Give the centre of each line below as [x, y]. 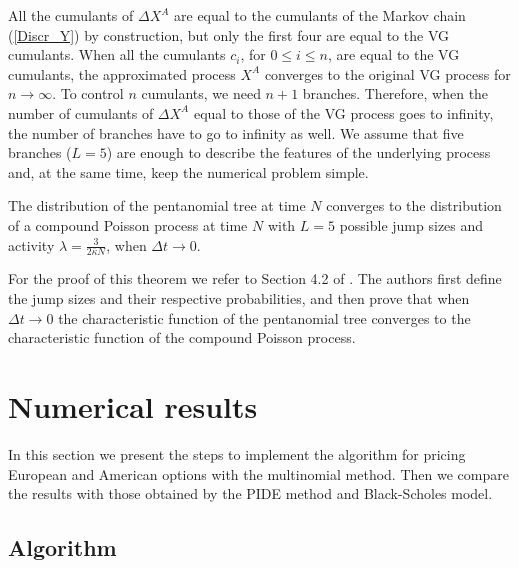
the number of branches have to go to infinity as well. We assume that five [236, 132]
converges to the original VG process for [387, 73]
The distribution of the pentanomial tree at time [157, 205]
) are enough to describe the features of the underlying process [298, 152]
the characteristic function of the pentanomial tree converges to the [264, 317]
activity [31, 244]
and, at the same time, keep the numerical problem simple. [188, 171]
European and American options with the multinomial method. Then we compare [258, 473]
